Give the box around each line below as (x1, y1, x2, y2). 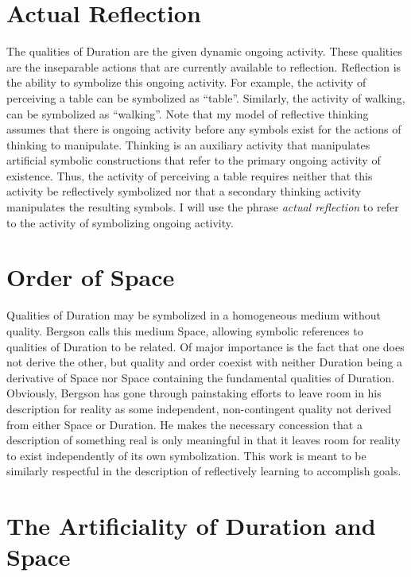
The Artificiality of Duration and (6, 509, 376, 542)
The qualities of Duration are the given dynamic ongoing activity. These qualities (6, 43, 402, 60)
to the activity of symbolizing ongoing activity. (6, 214, 234, 230)
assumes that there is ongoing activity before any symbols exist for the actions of (6, 121, 401, 137)
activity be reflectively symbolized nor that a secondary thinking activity (6, 183, 362, 199)
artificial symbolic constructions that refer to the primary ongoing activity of (6, 152, 381, 168)
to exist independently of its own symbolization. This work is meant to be (6, 447, 366, 463)
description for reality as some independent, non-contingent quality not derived (6, 400, 392, 416)
